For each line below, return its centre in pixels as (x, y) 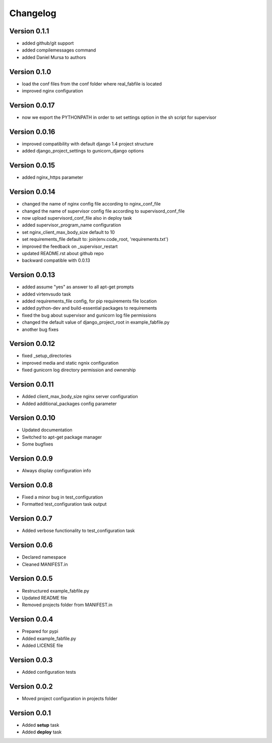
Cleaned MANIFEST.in (45, 564)
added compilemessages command (59, 50)
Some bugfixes (38, 444)
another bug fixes (40, 329)
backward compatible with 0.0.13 (56, 261)
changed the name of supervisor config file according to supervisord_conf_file (103, 211)
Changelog (33, 13)
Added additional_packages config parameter (69, 404)
